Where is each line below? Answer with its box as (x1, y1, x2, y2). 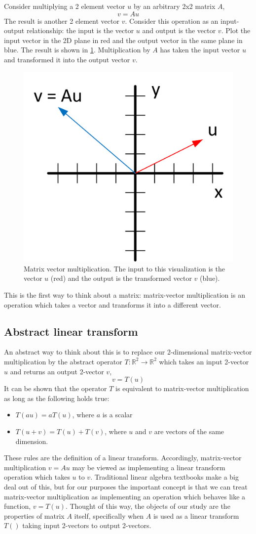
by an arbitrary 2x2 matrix (133, 1, 216, 11)
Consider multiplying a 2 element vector (4, 1, 125, 11)
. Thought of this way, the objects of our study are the (65, 501, 230, 511)
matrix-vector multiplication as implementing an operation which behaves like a (4, 491, 246, 501)
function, (4, 501, 31, 511)
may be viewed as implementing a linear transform (72, 462, 225, 472)
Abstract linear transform (4, 323, 138, 339)
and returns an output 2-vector (10, 366, 104, 376)
